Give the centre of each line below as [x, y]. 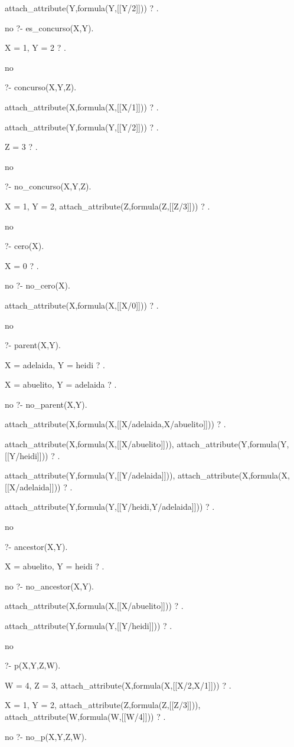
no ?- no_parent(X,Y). [46, 404]
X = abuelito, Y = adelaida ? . [61, 384]
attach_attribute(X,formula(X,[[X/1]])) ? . [82, 107]
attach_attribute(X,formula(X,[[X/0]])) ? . [82, 305]
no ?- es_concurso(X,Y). [49, 27]
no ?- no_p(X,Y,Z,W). [46, 736]
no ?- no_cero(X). [37, 285]
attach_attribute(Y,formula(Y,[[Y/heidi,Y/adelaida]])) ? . [110, 507]
